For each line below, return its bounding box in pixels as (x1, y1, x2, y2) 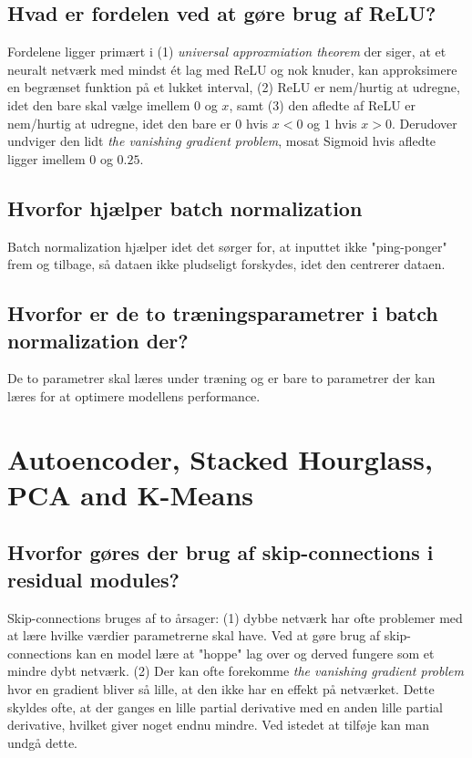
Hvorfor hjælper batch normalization (7, 193, 363, 222)
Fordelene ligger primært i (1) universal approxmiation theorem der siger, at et (7, 42, 446, 61)
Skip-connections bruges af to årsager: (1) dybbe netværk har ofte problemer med (7, 607, 463, 627)
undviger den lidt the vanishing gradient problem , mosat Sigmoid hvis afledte (7, 131, 436, 151)
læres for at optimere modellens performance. (7, 386, 261, 405)
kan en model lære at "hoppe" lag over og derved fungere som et (76, 643, 435, 662)
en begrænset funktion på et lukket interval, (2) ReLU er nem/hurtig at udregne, (7, 78, 460, 97)
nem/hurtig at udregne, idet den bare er (7, 113, 231, 132)
